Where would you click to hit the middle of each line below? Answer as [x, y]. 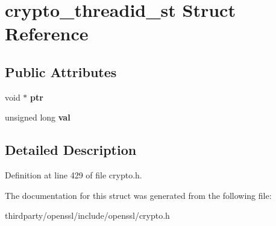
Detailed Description [71, 150]
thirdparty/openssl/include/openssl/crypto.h [87, 215]
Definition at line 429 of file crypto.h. [74, 175]
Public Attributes [61, 71]
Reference [47, 33]
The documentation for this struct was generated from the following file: [138, 195]
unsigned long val [38, 117]
